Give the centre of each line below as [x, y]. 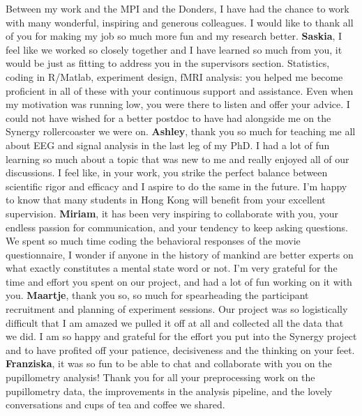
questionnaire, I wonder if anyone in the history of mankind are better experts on [180, 254]
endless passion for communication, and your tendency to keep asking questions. [177, 227]
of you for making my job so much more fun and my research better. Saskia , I [174, 36]
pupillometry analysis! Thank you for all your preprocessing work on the [160, 377]
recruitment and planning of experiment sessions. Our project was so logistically [177, 309]
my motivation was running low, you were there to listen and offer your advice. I [178, 104]
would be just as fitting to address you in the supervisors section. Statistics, [168, 63]
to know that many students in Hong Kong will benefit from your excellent [166, 200]
